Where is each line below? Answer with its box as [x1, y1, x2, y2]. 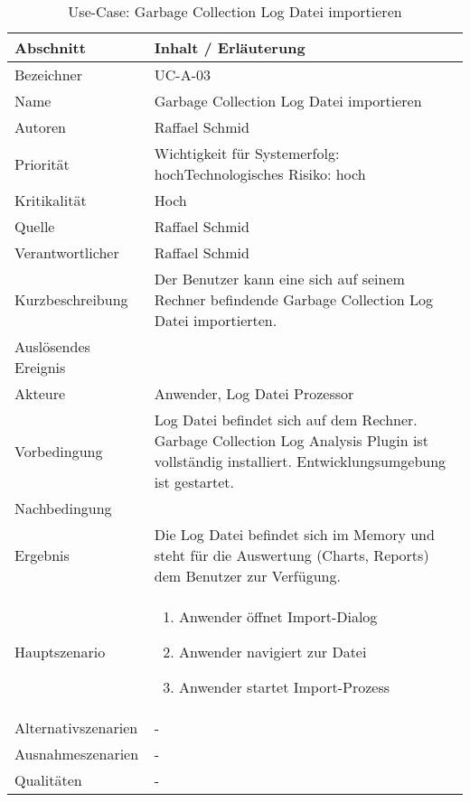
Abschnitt [14, 37, 86, 58]
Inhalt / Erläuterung [154, 37, 305, 58]
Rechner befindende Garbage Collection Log [154, 289, 433, 310]
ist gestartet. [154, 471, 234, 492]
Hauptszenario [14, 641, 106, 662]
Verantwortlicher [14, 242, 119, 263]
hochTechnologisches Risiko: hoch [154, 163, 366, 184]
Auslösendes [14, 336, 90, 357]
